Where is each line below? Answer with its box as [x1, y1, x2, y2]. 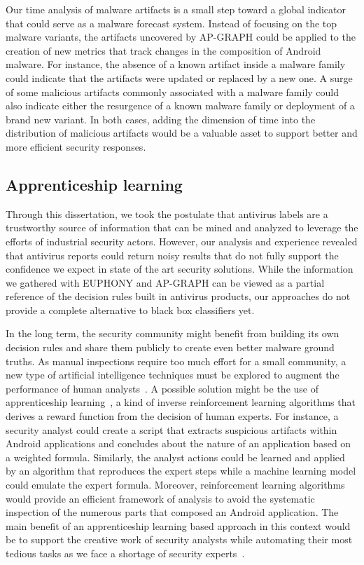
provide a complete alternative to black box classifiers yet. [6, 302, 255, 317]
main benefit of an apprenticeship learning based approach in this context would [6, 518, 351, 533]
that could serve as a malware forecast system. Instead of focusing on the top [6, 15, 337, 30]
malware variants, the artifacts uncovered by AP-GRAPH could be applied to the [6, 29, 356, 44]
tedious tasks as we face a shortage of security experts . [6, 545, 245, 560]
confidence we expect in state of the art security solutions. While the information [6, 261, 353, 276]
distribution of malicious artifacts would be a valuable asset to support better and [6, 125, 358, 140]
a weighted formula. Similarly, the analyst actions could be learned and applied [6, 449, 345, 464]
